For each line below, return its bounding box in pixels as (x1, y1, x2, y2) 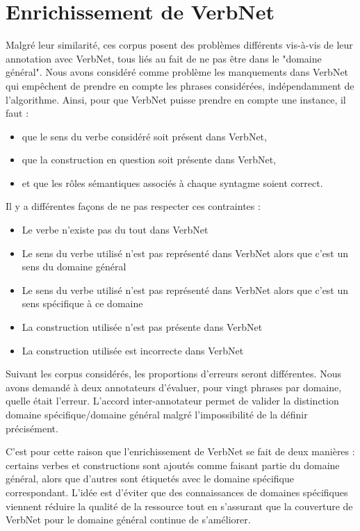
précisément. (6, 420, 58, 435)
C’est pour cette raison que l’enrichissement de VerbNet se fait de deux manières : (6, 444, 355, 459)
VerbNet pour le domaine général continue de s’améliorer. (6, 512, 251, 527)
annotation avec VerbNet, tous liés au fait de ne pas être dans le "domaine (6, 51, 322, 65)
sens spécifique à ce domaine (22, 296, 143, 311)
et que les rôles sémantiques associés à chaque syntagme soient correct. (22, 175, 323, 190)
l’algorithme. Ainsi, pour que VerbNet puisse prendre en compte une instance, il (6, 92, 346, 106)
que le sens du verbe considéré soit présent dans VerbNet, (22, 129, 267, 143)
